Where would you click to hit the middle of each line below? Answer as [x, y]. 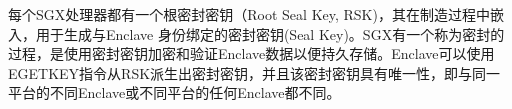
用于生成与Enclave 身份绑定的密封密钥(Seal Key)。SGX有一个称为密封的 [270, 33]
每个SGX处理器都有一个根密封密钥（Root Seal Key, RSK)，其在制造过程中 [249, 14]
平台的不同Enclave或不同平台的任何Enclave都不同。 [174, 92]
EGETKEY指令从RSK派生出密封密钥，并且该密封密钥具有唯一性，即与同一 [254, 72]
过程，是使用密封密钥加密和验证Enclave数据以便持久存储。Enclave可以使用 [251, 53]
